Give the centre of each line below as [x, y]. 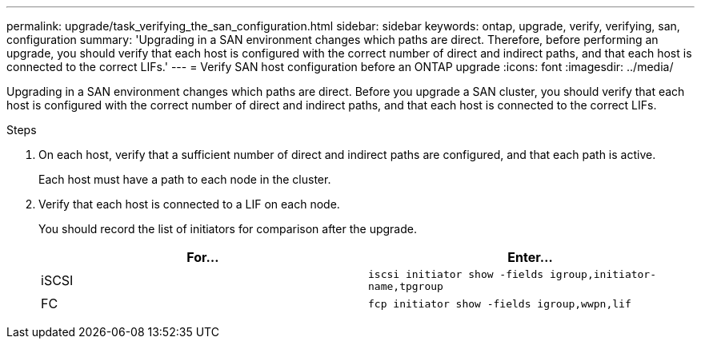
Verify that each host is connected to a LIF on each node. [189, 204]
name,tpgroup [406, 286]
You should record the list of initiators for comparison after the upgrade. [228, 229]
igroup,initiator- [603, 274]
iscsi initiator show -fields [456, 274]
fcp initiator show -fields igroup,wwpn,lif [500, 303]
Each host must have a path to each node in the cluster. [185, 179]
